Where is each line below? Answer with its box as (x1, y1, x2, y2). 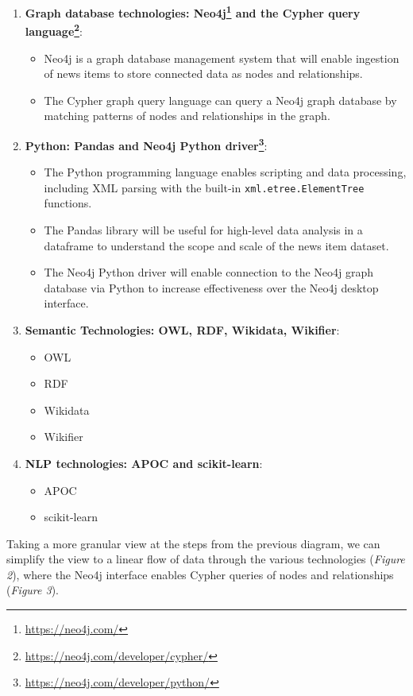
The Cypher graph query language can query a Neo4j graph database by (44, 91, 397, 108)
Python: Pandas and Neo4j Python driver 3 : (25, 134, 268, 153)
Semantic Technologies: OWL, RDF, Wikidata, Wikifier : (25, 321, 340, 338)
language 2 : (25, 21, 83, 39)
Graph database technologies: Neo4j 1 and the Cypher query (25, 2, 361, 21)
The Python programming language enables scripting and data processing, (44, 164, 407, 180)
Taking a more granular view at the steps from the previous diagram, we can (6, 535, 380, 551)
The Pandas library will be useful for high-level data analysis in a (44, 221, 363, 238)
